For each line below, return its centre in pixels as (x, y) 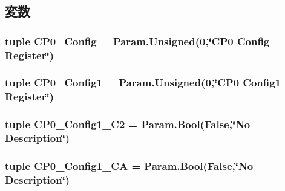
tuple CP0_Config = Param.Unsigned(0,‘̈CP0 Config (137, 41)
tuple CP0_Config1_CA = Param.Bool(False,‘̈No (129, 166)
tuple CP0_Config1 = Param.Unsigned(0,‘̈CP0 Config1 (143, 83)
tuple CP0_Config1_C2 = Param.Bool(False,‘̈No (128, 124)
